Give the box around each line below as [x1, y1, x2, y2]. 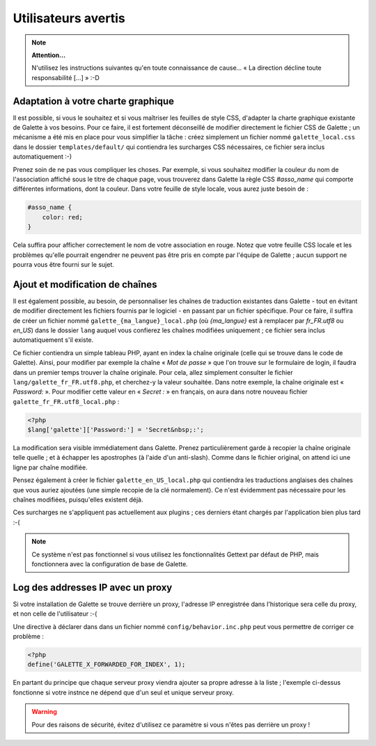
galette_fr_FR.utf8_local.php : [13, 397, 120, 405]
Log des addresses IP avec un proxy [13, 582, 173, 593]
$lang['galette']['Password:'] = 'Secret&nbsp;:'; [27, 426, 205, 434]
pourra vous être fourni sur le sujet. [13, 260, 115, 268]
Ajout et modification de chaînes [13, 279, 157, 290]
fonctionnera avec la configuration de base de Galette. [31, 559, 188, 568]
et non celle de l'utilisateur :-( [13, 609, 97, 618]
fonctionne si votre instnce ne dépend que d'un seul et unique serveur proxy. [13, 688, 235, 697]
